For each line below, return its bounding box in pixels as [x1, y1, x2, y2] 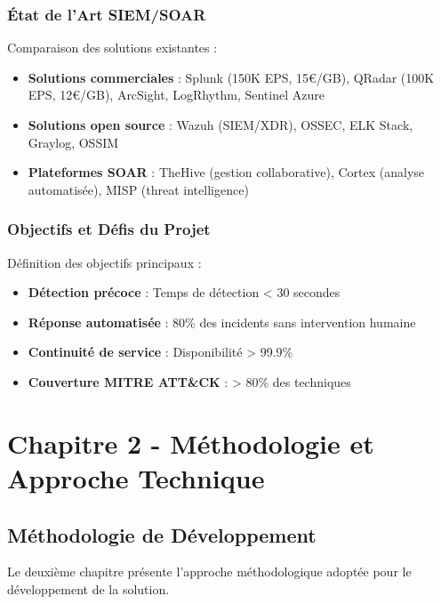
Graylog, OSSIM [28, 133, 119, 151]
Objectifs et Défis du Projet [7, 218, 211, 240]
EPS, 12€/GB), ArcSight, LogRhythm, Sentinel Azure [28, 85, 325, 104]
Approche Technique [7, 459, 265, 495]
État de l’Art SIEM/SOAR [7, 3, 206, 25]
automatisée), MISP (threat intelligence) [28, 180, 249, 198]
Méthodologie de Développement [7, 520, 317, 548]
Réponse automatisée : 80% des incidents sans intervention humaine [28, 312, 416, 331]
